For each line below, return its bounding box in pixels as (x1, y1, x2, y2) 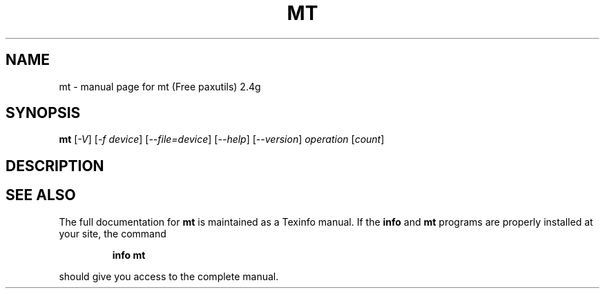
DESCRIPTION (6, 157, 104, 175)
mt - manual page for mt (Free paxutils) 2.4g (59, 80, 261, 92)
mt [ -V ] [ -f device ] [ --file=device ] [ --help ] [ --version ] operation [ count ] (59, 133, 385, 146)
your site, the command (59, 227, 166, 239)
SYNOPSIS (6, 104, 81, 122)
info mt (112, 248, 146, 261)
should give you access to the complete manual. (59, 270, 279, 282)
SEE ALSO (6, 186, 76, 204)
